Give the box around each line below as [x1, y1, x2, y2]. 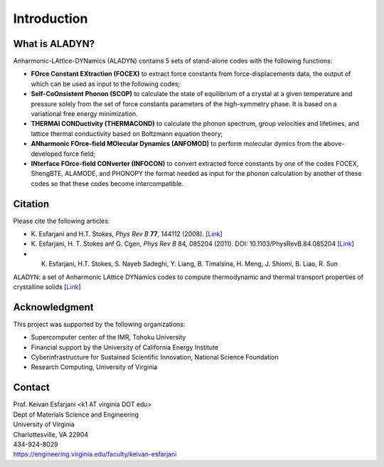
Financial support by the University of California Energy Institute [31, 342, 219, 352]
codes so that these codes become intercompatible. [31, 179, 184, 188]
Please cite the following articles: [13, 216, 110, 225]
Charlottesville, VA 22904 [13, 430, 89, 439]
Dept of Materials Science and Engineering [13, 410, 139, 419]
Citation [13, 198, 50, 210]
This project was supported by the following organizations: [13, 320, 186, 328]
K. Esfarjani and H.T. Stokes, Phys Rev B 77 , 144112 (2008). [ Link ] [31, 230, 223, 238]
